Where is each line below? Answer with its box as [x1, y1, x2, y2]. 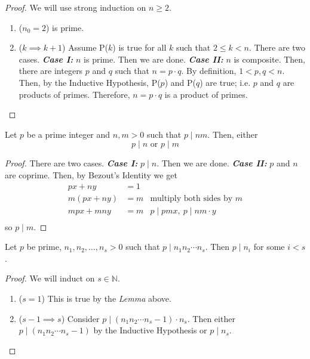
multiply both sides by [150, 194, 233, 203]
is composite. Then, [234, 52, 306, 65]
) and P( [164, 76, 196, 88]
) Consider [61, 312, 100, 324]
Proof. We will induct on [5, 272, 95, 284]
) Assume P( [62, 41, 109, 54]
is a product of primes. [164, 88, 248, 100]
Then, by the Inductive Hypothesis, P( [19, 76, 161, 88]
